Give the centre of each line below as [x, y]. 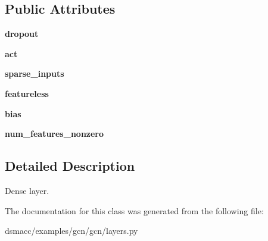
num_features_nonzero [54, 134]
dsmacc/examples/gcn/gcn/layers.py [71, 231]
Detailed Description [70, 166]
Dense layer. [27, 190]
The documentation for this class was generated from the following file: [134, 210]
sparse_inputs [35, 73]
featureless [27, 93]
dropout [22, 34]
